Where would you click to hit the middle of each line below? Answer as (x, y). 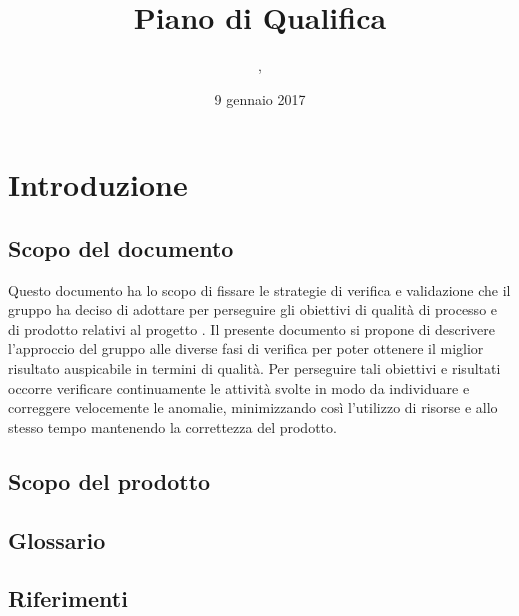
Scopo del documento (121, 247)
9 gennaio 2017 (260, 98)
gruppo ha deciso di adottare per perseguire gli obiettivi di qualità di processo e (253, 309)
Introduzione (98, 184)
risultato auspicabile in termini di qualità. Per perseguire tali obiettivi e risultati (254, 368)
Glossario (57, 539)
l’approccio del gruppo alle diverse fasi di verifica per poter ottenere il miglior (246, 348)
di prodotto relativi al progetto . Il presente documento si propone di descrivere (252, 328)
